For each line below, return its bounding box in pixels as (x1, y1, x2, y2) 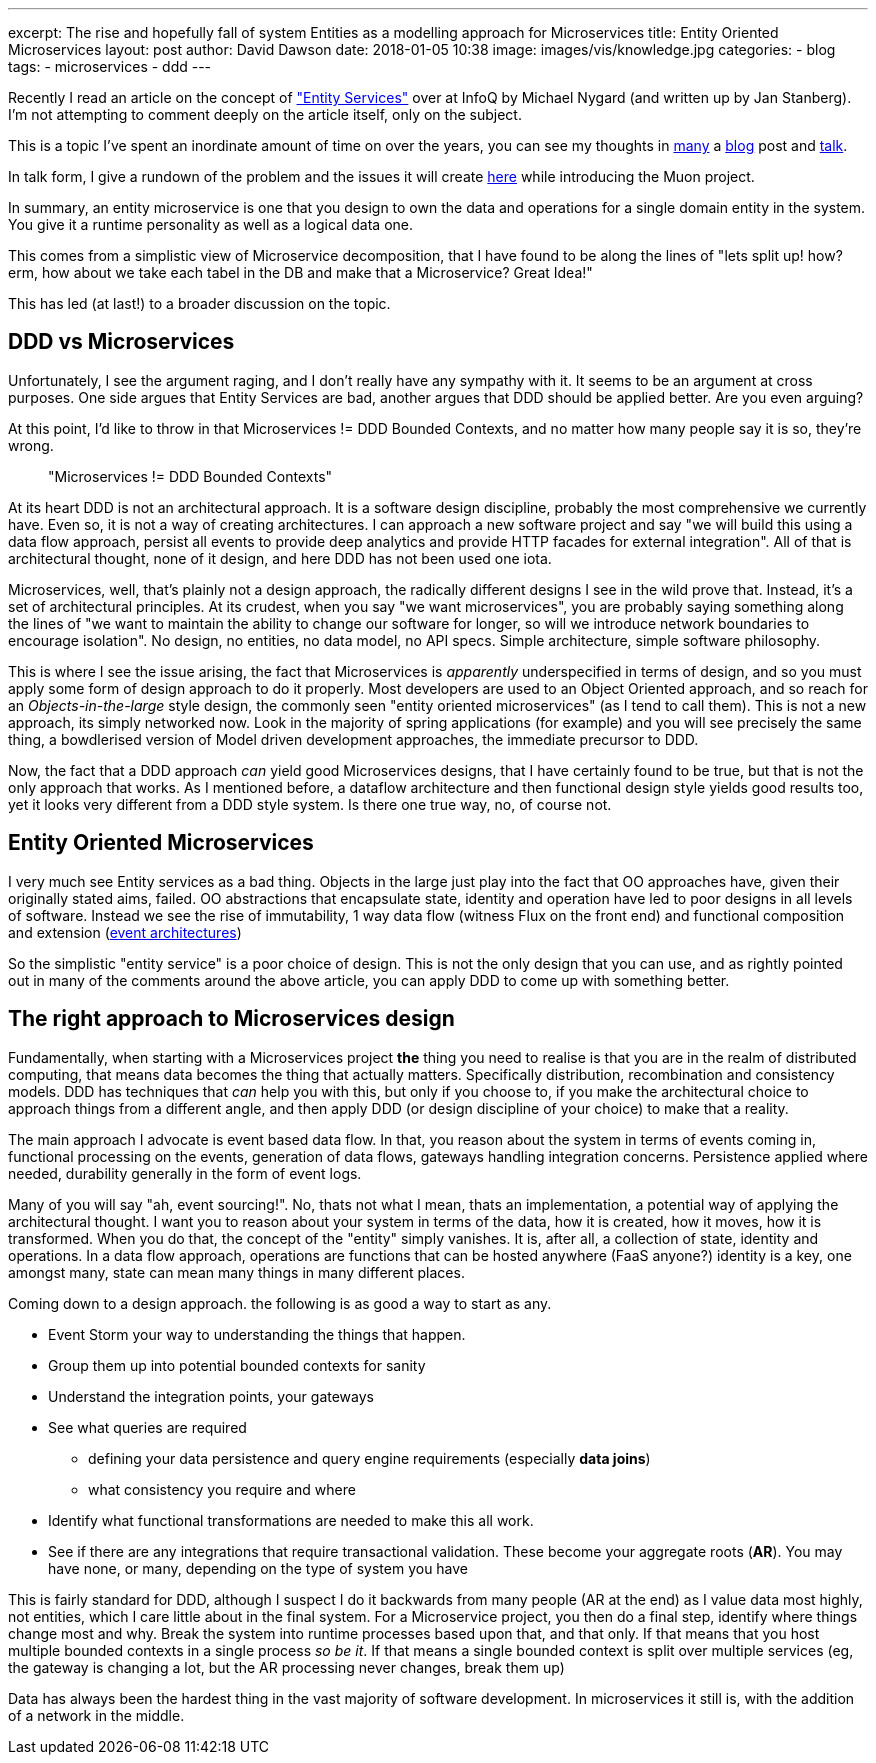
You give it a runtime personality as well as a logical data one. (8, 216, 414, 233)
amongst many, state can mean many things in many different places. (8, 1263, 465, 1281)
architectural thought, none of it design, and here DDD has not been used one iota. (8, 549, 552, 567)
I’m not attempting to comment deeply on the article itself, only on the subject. (8, 106, 522, 123)
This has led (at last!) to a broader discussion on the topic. (8, 295, 391, 312)
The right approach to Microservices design (8, 1006, 455, 1032)
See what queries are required (48, 1418, 247, 1436)
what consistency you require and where (88, 1480, 356, 1498)
